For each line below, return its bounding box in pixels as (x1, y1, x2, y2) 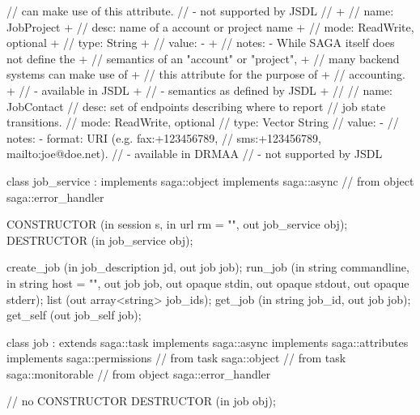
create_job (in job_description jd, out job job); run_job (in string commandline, (6, 259, 409, 276)
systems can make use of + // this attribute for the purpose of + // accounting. (6, 66, 405, 83)
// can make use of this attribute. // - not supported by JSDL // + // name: (6, 2, 394, 19)
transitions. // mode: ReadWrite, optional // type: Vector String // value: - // (6, 113, 399, 130)
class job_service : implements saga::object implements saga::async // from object (6, 172, 414, 189)
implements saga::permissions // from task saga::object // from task (6, 349, 346, 366)
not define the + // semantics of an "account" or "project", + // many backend (6, 49, 400, 66)
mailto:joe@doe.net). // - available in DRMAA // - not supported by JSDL (6, 145, 383, 162)
